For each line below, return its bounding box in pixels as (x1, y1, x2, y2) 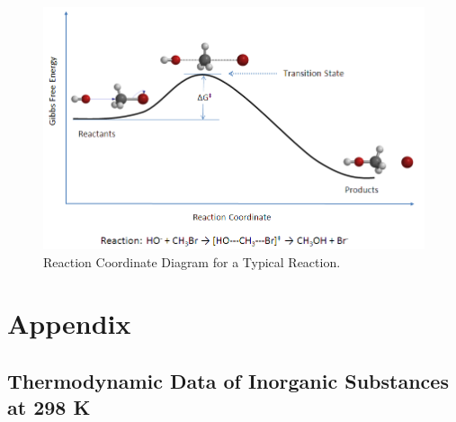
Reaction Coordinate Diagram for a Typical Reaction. (43, 252, 341, 271)
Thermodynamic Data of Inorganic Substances (7, 367, 449, 394)
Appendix (7, 305, 131, 342)
